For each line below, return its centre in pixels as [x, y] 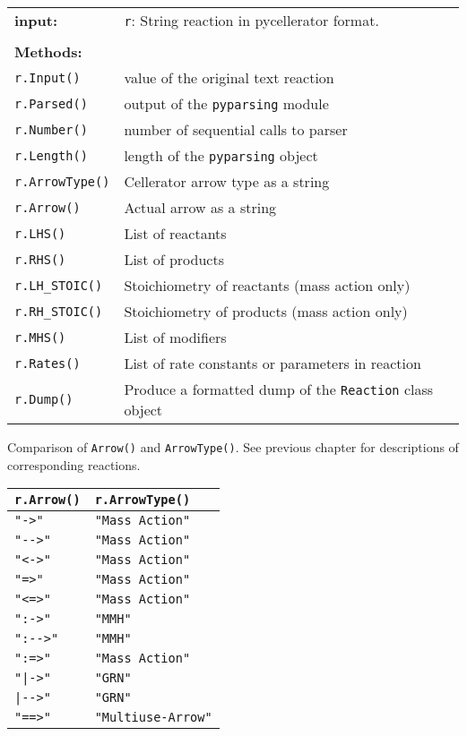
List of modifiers [175, 337]
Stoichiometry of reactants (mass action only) [267, 285]
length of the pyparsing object [221, 155]
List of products [174, 259]
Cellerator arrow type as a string [227, 181]
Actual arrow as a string [200, 207]
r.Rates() [48, 363]
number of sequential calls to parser [236, 129]
